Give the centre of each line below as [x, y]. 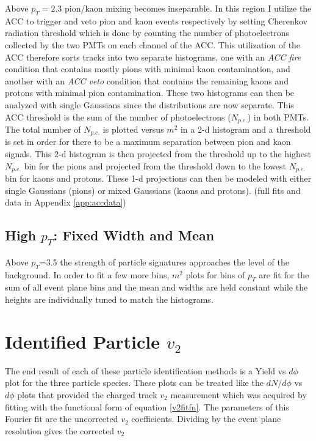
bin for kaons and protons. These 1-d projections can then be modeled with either [158, 178]
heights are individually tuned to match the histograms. [109, 299]
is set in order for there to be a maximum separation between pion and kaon [148, 142]
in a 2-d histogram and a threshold [246, 129]
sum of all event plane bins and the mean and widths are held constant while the [156, 287]
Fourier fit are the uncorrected [62, 419]
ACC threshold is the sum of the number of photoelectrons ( [118, 117]
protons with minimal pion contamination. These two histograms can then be [150, 93]
